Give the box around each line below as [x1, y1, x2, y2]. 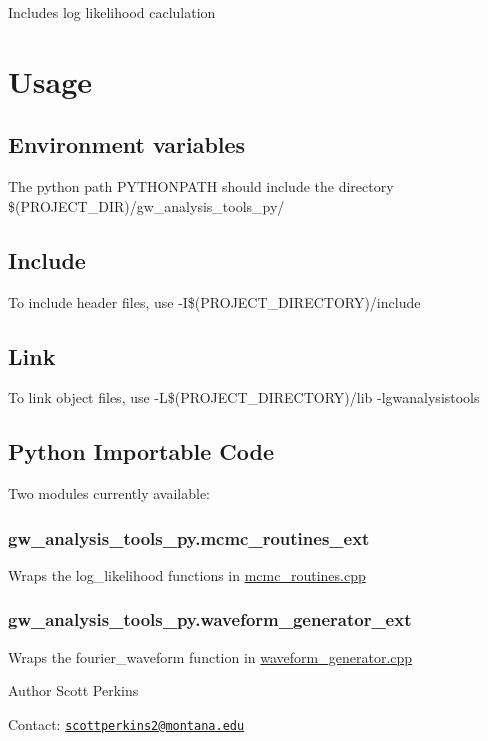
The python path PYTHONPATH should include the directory [8, 176, 394, 197]
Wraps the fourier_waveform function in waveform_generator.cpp [8, 646, 413, 667]
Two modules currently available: [8, 483, 210, 504]
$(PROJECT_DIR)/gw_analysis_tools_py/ [8, 195, 285, 216]
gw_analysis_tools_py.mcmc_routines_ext [8, 525, 370, 550]
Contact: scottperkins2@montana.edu [8, 713, 245, 734]
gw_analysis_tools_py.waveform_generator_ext [8, 607, 412, 632]
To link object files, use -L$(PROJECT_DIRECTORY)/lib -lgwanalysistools [8, 387, 480, 408]
